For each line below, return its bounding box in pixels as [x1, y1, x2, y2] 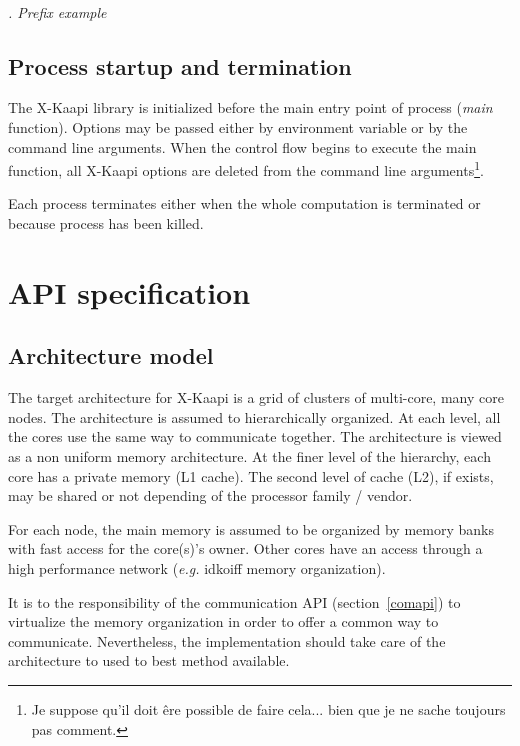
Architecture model [8, 340, 214, 371]
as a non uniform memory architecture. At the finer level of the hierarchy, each [8, 445, 491, 466]
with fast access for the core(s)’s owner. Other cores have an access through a [8, 538, 483, 559]
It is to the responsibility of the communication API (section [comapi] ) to [8, 591, 461, 612]
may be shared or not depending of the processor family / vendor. [8, 485, 413, 506]
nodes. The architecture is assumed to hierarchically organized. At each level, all [8, 406, 501, 427]
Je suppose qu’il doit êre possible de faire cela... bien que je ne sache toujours [31, 698, 506, 719]
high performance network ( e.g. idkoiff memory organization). [8, 557, 386, 578]
